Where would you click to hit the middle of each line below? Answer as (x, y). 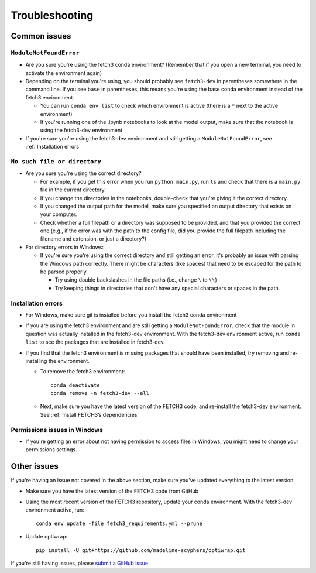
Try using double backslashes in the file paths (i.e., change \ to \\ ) (136, 280)
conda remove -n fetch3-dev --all (100, 393)
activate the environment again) (64, 73)
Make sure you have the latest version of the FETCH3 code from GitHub (112, 491)
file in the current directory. (73, 190)
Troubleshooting (52, 15)
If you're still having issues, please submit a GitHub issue (80, 563)
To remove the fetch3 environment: (83, 372)
